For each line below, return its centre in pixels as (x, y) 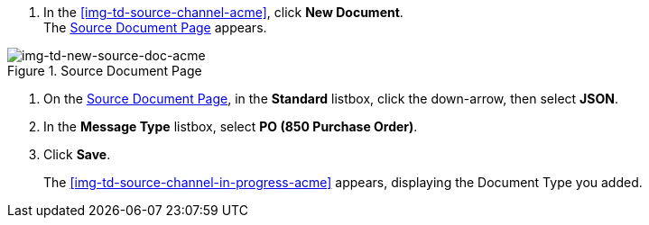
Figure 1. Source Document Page (105, 71)
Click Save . (77, 154)
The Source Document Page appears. (155, 27)
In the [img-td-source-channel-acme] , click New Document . (223, 12)
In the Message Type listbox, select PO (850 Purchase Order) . (231, 126)
